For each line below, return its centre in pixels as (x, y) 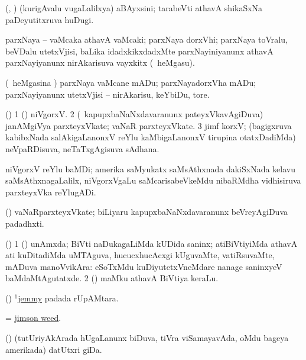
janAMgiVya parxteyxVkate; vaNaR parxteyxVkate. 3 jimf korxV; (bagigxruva (149, 125)
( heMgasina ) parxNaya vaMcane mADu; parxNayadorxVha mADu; (131, 82)
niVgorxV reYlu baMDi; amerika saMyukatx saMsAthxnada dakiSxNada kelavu (151, 168)
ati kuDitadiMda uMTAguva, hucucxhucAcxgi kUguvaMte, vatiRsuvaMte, (140, 255)
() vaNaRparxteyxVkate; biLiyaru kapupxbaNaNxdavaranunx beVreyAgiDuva (147, 212)
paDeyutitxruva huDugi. (50, 19)
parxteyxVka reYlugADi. (51, 192)
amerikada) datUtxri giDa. (54, 349)
